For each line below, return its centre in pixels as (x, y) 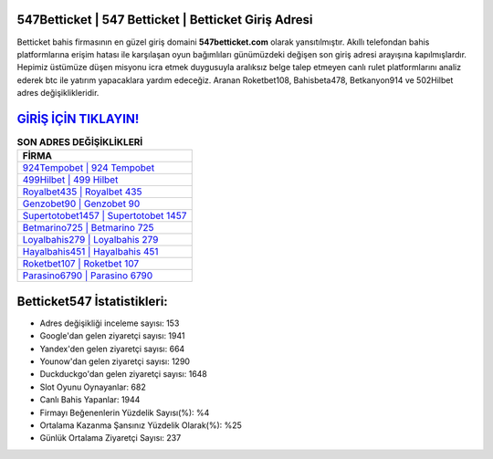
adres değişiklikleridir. (58, 93)
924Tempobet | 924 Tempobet (89, 168)
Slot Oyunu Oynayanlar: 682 (93, 387)
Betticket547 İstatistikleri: (92, 301)
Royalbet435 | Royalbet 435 (82, 192)
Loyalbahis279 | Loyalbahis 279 (90, 240)
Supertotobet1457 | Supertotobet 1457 (105, 216)
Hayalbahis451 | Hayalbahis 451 (90, 252)
